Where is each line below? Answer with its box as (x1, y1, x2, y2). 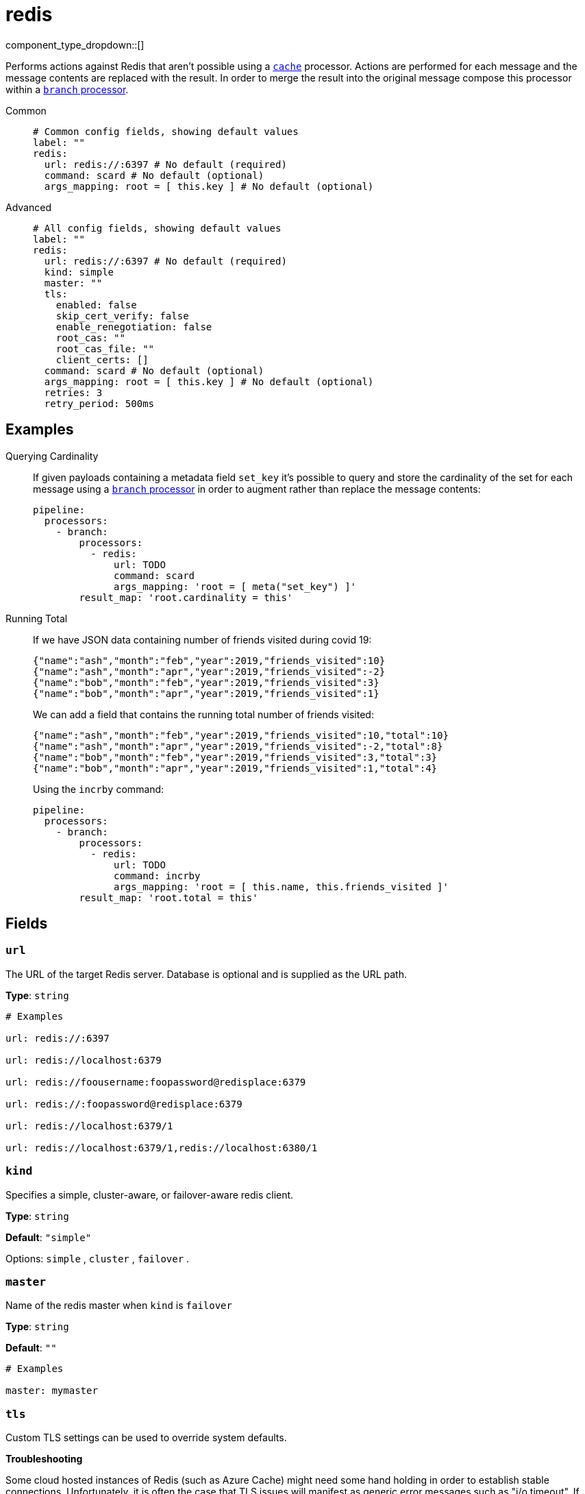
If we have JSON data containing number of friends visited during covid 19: (33, 633, 372, 646)
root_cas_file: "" (55, 343, 155, 354)
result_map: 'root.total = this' (79, 892, 258, 903)
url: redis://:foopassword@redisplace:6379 (5, 1098, 242, 1110)
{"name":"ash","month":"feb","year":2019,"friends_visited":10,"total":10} (33, 729, 449, 741)
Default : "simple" (5, 1231, 92, 1243)
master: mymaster (5, 1385, 98, 1397)
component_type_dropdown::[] (5, 38, 145, 51)
